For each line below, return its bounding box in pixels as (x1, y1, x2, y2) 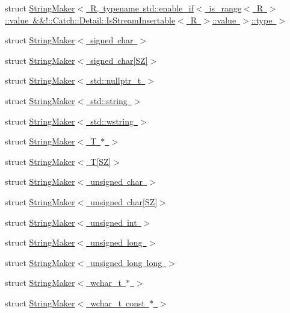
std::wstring (90, 114, 134, 127)
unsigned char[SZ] (90, 195, 158, 208)
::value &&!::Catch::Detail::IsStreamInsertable (5, 13, 176, 26)
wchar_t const (90, 296, 145, 309)
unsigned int (90, 215, 137, 228)
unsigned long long (90, 256, 162, 268)
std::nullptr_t (90, 74, 141, 87)
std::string (90, 94, 128, 107)
